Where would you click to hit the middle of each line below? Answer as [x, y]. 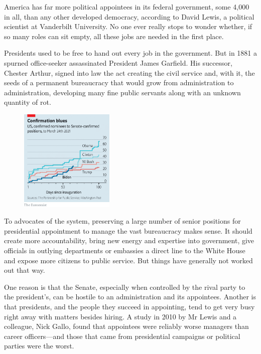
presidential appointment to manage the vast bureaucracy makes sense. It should [128, 230]
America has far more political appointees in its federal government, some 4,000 [127, 7]
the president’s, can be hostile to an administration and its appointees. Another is [130, 297]
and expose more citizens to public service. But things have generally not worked [128, 260]
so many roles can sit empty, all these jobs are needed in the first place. [114, 36]
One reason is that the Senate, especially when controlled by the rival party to [125, 287]
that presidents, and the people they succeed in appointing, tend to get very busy [129, 306]
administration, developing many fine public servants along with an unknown [122, 92]
